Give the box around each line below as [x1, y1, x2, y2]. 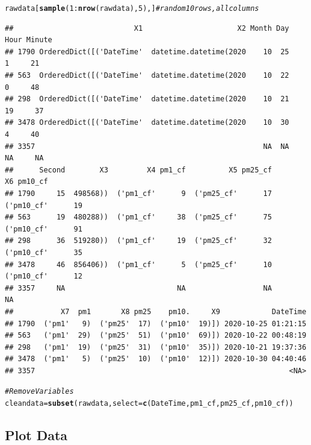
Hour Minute [5, 36, 52, 45]
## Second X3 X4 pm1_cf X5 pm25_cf [5, 165, 272, 174]
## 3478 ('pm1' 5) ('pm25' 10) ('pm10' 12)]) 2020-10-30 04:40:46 [5, 355, 307, 364]
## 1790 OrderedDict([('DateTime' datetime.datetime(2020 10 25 [5, 47, 289, 56]
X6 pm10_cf [5, 177, 48, 186]
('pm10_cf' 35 [5, 248, 82, 257]
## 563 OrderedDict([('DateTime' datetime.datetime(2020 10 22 [5, 71, 289, 80]
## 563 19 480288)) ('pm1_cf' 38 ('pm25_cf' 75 [5, 213, 272, 222]
